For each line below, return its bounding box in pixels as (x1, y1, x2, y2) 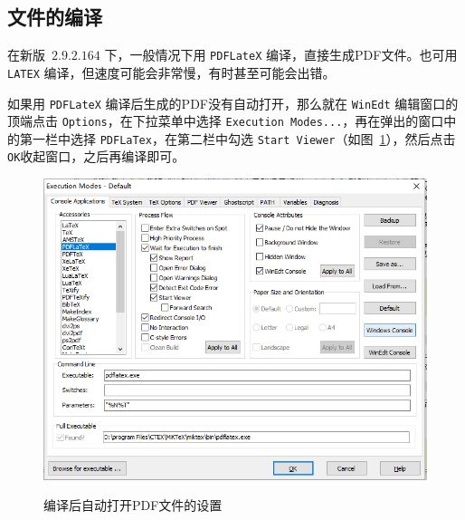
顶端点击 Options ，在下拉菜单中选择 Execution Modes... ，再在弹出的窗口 (7, 111, 444, 130)
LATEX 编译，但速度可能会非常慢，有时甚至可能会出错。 (7, 63, 336, 82)
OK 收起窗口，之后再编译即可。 (7, 147, 185, 166)
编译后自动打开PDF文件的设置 (43, 496, 223, 515)
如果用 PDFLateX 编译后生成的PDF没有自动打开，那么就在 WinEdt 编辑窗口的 (7, 93, 459, 112)
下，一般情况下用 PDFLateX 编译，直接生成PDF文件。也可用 (104, 45, 458, 64)
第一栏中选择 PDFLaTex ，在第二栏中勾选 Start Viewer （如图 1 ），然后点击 (19, 129, 456, 148)
